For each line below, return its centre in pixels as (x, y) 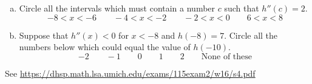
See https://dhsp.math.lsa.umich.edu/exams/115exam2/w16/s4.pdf (130, 73)
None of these (227, 57)
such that (242, 8)
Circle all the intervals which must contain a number (117, 8)
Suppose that (44, 35)
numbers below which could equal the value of (105, 47)
